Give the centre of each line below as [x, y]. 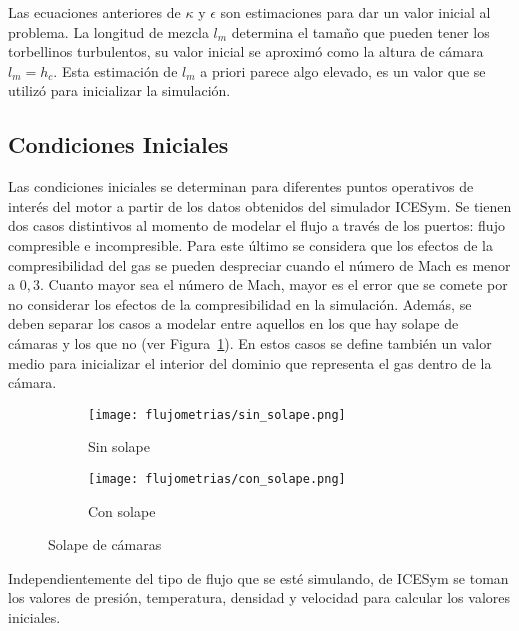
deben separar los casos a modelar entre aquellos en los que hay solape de [233, 323]
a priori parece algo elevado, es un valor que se [343, 70]
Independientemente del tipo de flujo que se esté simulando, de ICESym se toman [258, 577]
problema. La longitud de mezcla [108, 31]
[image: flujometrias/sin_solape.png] [217, 414]
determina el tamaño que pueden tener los [360, 31]
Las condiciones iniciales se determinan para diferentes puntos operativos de [241, 186]
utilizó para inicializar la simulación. [119, 90]
